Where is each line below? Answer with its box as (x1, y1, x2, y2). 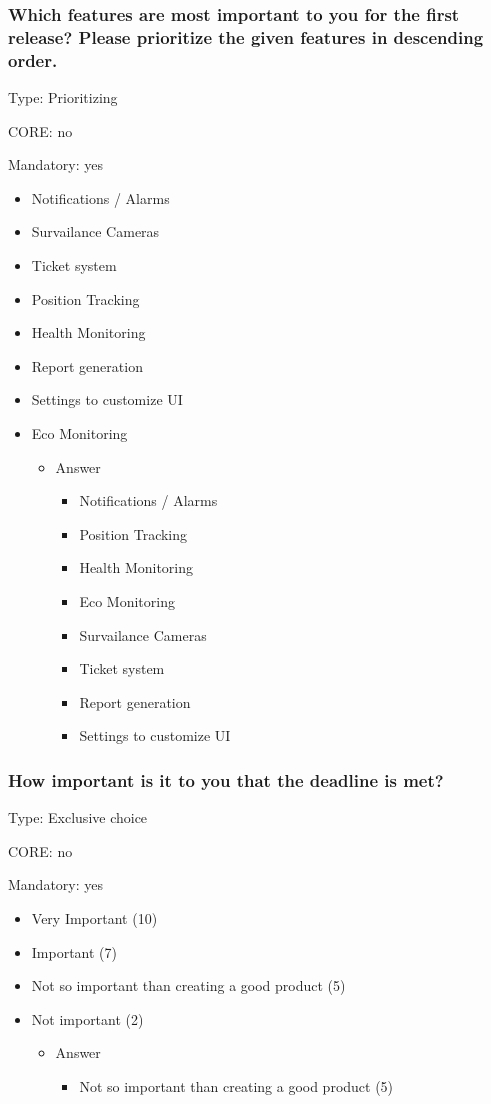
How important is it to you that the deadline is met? (8, 767, 444, 792)
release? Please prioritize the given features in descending (8, 24, 484, 49)
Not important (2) (31, 1008, 144, 1029)
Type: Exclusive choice (8, 807, 148, 828)
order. (8, 47, 58, 72)
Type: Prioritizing (8, 87, 118, 108)
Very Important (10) (31, 907, 158, 928)
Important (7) (31, 941, 118, 962)
